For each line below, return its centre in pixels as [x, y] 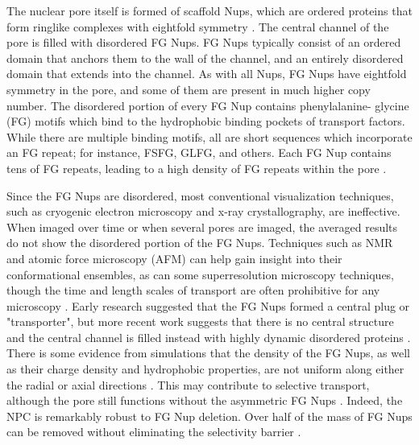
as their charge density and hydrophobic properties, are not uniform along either [205, 369]
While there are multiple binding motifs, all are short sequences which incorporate [209, 136]
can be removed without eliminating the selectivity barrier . [154, 432]
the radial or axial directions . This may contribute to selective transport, [188, 384]
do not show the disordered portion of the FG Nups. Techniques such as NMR [200, 243]
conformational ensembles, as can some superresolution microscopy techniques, [201, 274]
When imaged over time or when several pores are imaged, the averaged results [202, 227]
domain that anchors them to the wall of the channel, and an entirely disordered [205, 58]
